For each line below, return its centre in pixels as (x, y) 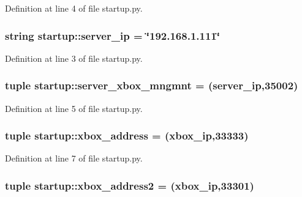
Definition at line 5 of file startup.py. (74, 108)
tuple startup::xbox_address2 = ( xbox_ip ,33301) (130, 185)
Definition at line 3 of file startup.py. (74, 58)
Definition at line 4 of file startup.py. (74, 8)
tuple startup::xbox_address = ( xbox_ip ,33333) (127, 136)
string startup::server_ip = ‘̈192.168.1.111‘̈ (112, 35)
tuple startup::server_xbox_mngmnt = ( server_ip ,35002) (152, 85)
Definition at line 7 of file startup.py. (74, 158)
